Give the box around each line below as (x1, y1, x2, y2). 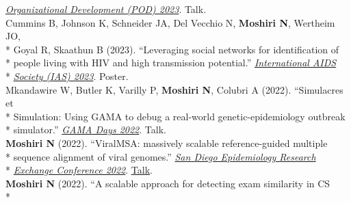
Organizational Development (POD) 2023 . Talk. (5, 2, 207, 16)
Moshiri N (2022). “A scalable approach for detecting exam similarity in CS (5, 176, 330, 190)
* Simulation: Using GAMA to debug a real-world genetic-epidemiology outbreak (5, 109, 346, 123)
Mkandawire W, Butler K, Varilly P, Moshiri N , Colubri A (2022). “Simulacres (5, 82, 343, 96)
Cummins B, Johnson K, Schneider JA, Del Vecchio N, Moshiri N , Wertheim (5, 15, 335, 29)
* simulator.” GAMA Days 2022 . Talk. (5, 122, 166, 137)
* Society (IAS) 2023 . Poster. (5, 68, 129, 83)
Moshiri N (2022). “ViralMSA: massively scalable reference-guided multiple (5, 135, 328, 150)
